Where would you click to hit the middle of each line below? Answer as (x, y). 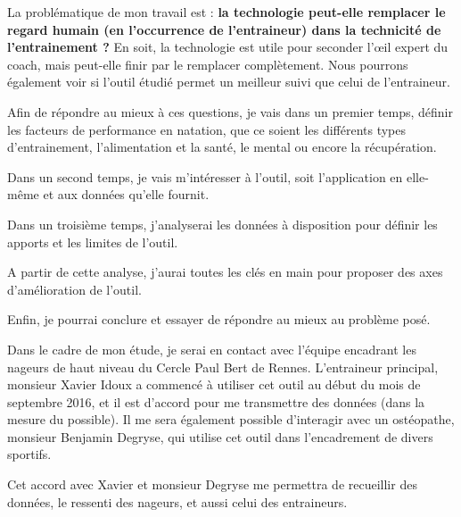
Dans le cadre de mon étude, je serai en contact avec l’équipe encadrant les (212, 349)
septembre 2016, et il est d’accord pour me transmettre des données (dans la (216, 401)
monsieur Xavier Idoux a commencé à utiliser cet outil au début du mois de (214, 384)
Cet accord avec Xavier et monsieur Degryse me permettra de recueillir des (212, 484)
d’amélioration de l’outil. (74, 289)
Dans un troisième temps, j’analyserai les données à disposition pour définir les (222, 224)
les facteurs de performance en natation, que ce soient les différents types (207, 129)
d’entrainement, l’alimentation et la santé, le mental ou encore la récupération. (222, 147)
